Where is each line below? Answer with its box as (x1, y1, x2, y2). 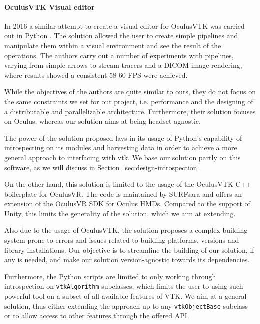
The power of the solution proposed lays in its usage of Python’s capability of (4, 132, 242, 143)
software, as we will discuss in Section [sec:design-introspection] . (4, 162, 201, 172)
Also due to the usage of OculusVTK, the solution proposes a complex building (4, 225, 248, 235)
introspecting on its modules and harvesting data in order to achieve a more (4, 142, 237, 153)
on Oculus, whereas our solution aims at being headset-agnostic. (4, 116, 201, 126)
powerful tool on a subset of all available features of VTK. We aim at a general (4, 291, 247, 301)
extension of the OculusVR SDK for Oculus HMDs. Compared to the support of (4, 198, 250, 209)
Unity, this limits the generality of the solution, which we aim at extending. (4, 208, 236, 218)
